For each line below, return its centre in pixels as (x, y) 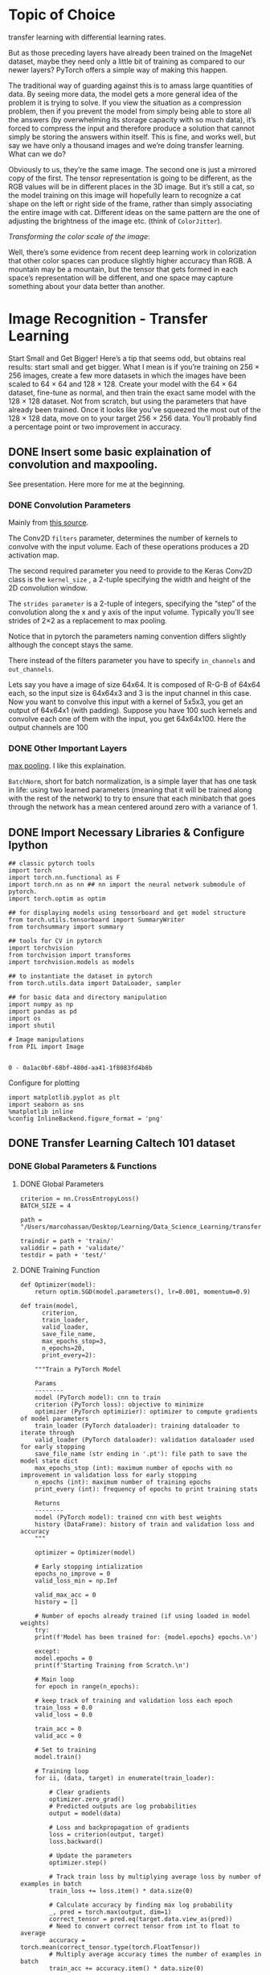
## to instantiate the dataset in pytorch (80, 976)
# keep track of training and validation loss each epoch (134, 1700)
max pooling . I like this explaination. (67, 766)
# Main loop (55, 1679)
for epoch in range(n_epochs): (87, 1686)
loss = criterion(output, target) (107, 1834)
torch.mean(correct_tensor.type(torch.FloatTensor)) (110, 1947)
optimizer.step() (78, 1862)
